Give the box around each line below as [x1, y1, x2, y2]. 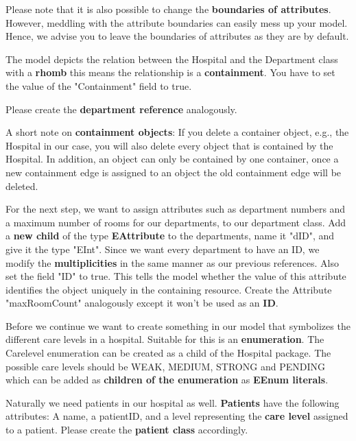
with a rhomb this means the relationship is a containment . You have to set [5, 65, 335, 80]
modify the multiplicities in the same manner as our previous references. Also [5, 255, 339, 270]
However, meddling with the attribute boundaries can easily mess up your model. [5, 15, 348, 29]
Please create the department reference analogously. [5, 102, 237, 116]
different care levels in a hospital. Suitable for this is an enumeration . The [5, 332, 324, 346]
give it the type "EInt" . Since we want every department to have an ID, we [5, 241, 320, 256]
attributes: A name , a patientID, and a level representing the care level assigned [5, 409, 348, 423]
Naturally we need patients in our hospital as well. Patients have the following [5, 395, 340, 409]
